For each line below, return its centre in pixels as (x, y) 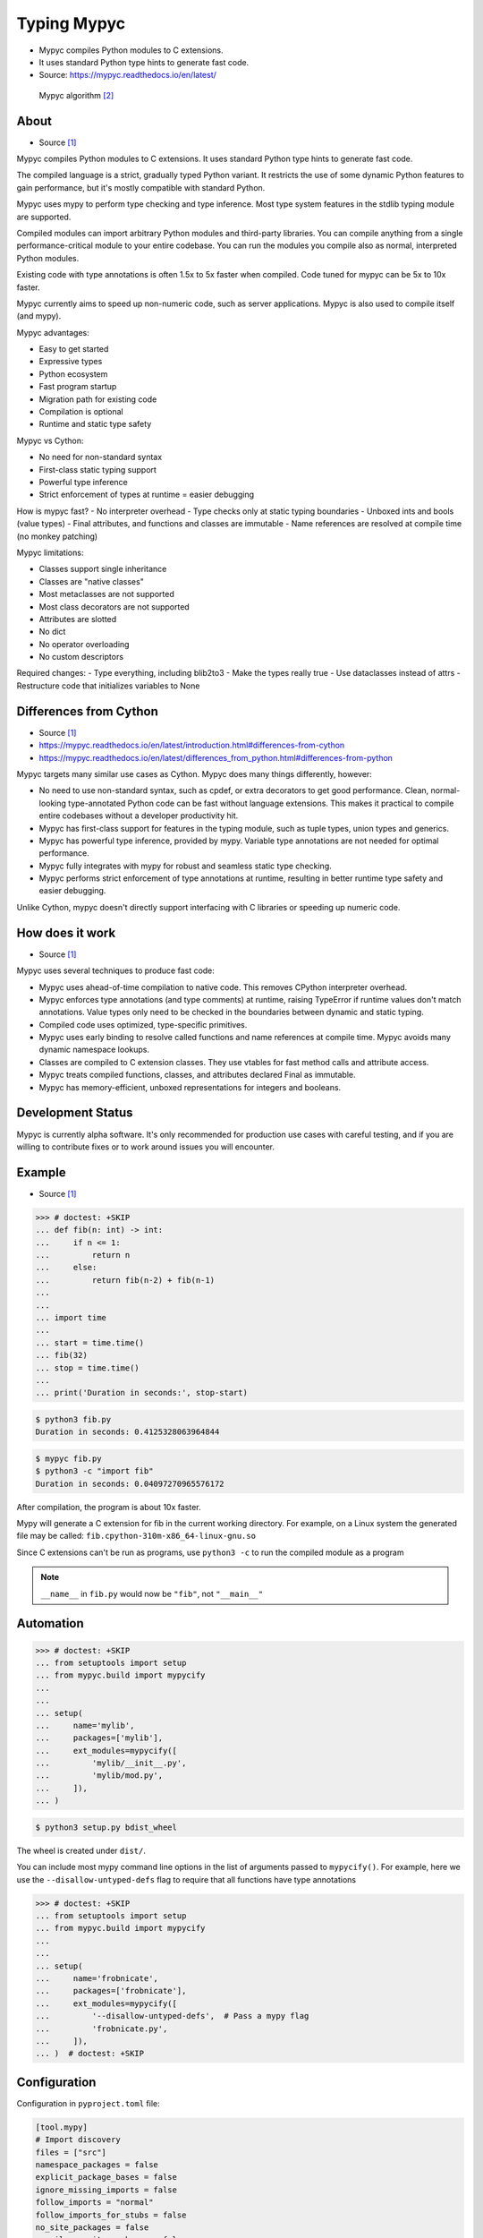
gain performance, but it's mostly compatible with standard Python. (141, 187)
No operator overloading (84, 644)
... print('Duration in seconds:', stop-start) (141, 1393)
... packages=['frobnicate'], (111, 1991)
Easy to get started (74, 349)
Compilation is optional (81, 412)
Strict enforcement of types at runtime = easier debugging (147, 495)
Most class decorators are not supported (114, 606)
